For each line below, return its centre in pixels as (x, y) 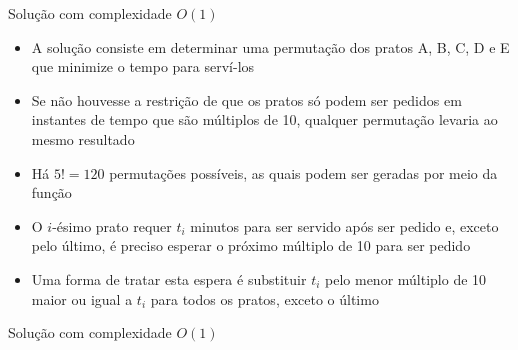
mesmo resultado (83, 138)
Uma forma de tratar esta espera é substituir (169, 278)
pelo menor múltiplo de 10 (406, 278)
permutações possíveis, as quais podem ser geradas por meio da (303, 172)
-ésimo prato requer (112, 225)
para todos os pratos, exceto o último (264, 298)
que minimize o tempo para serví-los (143, 66)
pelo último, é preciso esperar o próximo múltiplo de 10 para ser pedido (251, 245)
